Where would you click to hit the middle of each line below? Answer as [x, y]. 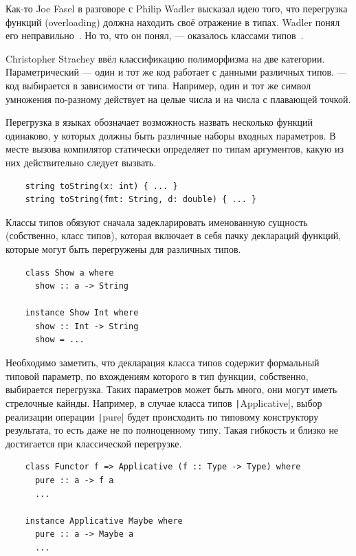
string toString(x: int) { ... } [101, 186]
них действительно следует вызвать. [81, 162]
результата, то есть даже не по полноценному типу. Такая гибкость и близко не [172, 430]
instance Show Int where [82, 313]
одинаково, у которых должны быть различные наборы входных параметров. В [171, 135]
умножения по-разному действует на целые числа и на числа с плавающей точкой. [178, 99]
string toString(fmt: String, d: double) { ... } [141, 200]
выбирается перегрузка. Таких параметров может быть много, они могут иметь [171, 389]
